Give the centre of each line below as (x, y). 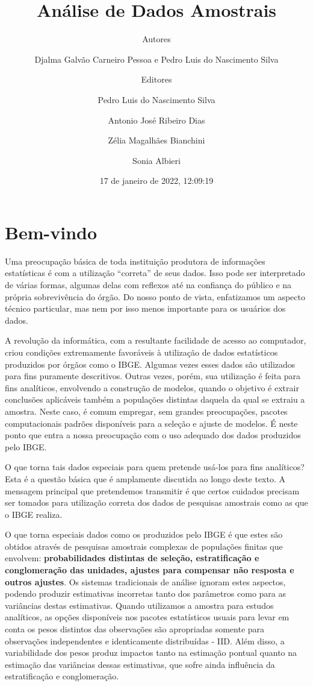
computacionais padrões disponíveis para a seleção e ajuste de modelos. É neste (151, 423)
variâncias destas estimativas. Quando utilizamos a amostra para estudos (139, 605)
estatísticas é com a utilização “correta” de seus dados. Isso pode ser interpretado (155, 273)
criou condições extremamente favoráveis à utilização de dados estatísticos (141, 352)
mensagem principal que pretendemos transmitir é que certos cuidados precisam (152, 490)
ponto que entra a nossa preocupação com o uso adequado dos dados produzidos (153, 435)
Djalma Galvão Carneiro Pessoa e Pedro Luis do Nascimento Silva (156, 59)
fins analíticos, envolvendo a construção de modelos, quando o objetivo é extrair (152, 387)
